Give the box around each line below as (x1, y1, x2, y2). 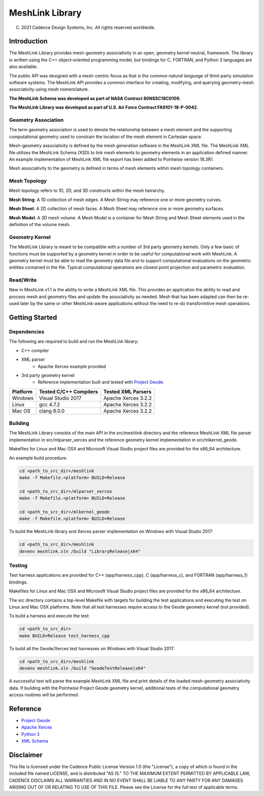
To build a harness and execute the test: (9, 613, 90, 619)
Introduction (9, 37, 48, 46)
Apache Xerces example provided (38, 363, 106, 369)
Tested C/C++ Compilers (39, 388, 98, 395)
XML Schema (21, 738, 48, 744)
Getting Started (9, 313, 57, 322)
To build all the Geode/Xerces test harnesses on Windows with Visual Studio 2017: (9, 645, 175, 651)
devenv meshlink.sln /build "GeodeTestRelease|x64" (19, 666, 146, 671)
